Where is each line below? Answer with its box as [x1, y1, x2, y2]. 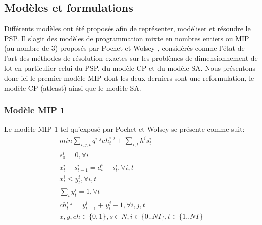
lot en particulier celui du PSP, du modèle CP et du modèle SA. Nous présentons [4, 62, 255, 73]
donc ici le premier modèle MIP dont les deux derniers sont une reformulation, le [4, 72, 254, 83]
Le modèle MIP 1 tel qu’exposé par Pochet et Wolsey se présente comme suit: [4, 123, 245, 134]
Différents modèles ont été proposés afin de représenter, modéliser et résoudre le [4, 23, 251, 34]
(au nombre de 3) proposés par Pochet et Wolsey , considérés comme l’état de [4, 43, 245, 53]
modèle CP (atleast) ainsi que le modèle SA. [4, 82, 141, 93]
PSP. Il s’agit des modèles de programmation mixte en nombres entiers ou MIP [4, 33, 249, 43]
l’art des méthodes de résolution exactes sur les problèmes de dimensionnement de [4, 52, 258, 63]
